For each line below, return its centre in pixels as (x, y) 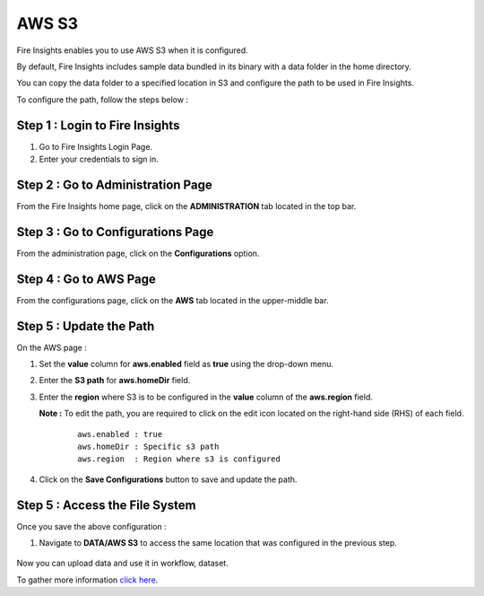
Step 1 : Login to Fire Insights (98, 125)
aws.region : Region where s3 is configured (179, 459)
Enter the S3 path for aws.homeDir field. (115, 381)
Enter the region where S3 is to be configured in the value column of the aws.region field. (206, 397)
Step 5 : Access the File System (106, 505)
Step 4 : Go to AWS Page (86, 279)
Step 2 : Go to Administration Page (114, 184)
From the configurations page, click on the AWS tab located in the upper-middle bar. (173, 300)
